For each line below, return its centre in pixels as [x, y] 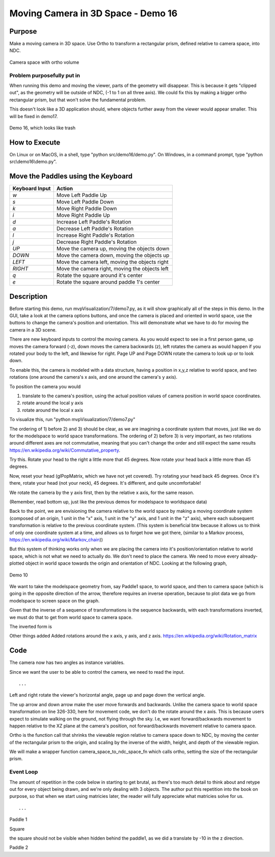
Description [29, 296]
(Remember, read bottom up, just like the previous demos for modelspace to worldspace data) [108, 502]
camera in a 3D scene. [33, 330]
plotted [17, 563]
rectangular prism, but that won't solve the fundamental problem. [78, 100]
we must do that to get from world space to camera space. [71, 617]
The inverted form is [31, 626]
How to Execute [35, 142]
